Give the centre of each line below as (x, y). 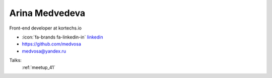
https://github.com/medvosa (52, 44)
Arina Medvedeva (47, 13)
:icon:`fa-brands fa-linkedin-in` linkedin (62, 37)
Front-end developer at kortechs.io (45, 28)
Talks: (16, 60)
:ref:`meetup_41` (39, 67)
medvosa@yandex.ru (44, 51)
